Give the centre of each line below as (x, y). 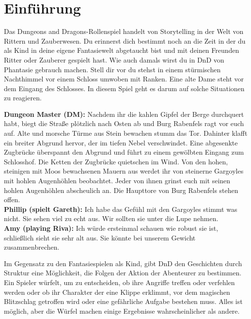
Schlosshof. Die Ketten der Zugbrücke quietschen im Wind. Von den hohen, (116, 161)
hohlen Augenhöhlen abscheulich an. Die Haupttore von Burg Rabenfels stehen (121, 190)
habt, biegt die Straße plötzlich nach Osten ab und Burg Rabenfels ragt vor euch (124, 123)
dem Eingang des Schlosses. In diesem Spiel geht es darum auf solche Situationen (124, 88)
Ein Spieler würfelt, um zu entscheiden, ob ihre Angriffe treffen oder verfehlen (119, 282)
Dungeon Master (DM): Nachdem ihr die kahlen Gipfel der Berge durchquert (124, 114)
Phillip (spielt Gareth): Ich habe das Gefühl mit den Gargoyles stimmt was (121, 209)
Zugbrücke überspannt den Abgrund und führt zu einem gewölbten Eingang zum (124, 152)
